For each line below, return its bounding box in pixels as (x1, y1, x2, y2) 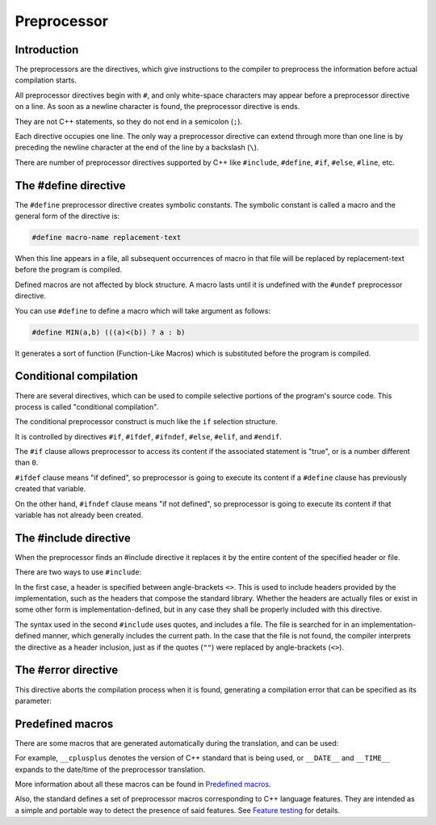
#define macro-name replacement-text (31, 233, 182, 242)
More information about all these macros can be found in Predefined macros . (15, 780, 271, 789)
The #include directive (15, 531, 131, 545)
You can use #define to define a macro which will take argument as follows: (15, 305, 270, 315)
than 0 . (15, 457, 39, 468)
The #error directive (15, 663, 119, 677)
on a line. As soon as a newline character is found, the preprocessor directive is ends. (15, 102, 300, 112)
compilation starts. (15, 75, 77, 85)
